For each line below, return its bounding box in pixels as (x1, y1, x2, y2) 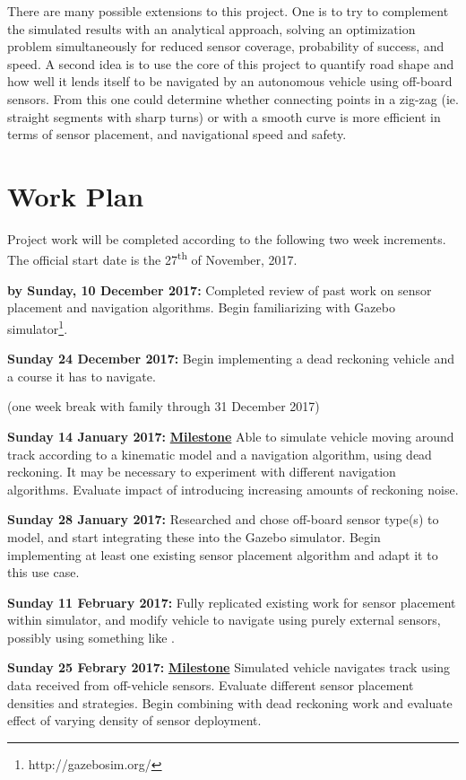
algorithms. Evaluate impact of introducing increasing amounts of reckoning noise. (7, 479, 459, 498)
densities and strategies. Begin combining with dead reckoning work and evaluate (7, 693, 453, 712)
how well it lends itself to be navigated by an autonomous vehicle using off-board (7, 72, 453, 91)
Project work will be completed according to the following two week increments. (7, 229, 446, 248)
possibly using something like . (7, 627, 175, 646)
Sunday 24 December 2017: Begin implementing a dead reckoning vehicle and (7, 349, 454, 368)
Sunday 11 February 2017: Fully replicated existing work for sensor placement (7, 592, 456, 611)
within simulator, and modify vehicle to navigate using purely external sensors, (7, 610, 441, 629)
